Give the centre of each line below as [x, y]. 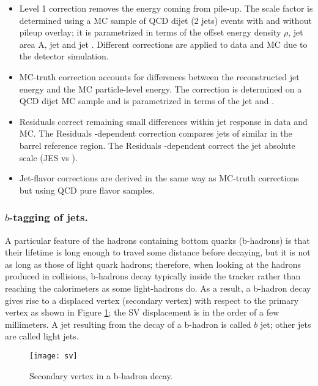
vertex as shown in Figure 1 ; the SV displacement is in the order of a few [142, 312]
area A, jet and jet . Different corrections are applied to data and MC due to [163, 44]
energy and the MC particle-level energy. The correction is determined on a [161, 89]
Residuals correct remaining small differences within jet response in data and [163, 121]
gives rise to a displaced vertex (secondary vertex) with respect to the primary [152, 300]
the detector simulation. [64, 56]
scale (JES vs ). [48, 157]
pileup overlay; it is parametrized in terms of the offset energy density [150, 32]
